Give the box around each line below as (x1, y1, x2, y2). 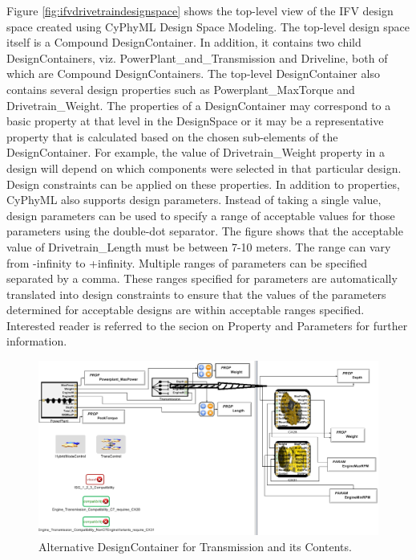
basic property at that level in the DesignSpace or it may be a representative (6, 112, 384, 129)
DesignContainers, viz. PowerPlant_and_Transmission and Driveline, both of (6, 49, 388, 66)
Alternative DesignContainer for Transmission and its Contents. (38, 538, 352, 555)
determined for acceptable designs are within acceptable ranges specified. (6, 301, 365, 318)
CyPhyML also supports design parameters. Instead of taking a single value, (6, 191, 382, 208)
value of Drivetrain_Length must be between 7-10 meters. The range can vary (6, 238, 391, 255)
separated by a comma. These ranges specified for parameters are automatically (6, 270, 398, 287)
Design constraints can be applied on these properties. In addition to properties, (6, 175, 400, 192)
